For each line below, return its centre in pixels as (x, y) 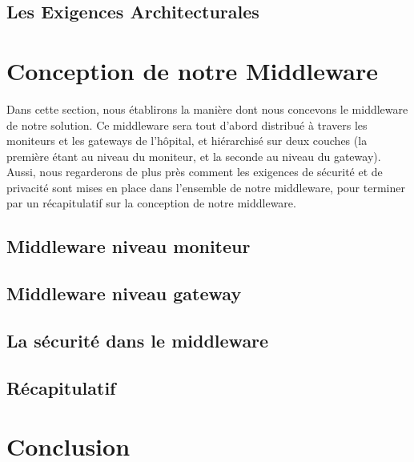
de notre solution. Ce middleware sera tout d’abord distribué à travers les (187, 125)
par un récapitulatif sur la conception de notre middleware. (151, 203)
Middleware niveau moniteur (129, 246)
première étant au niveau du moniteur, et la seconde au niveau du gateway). (194, 156)
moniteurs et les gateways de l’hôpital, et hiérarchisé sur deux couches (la (187, 141)
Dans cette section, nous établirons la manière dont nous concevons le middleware (207, 108)
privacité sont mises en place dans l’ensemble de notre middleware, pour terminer (206, 187)
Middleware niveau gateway (124, 293)
